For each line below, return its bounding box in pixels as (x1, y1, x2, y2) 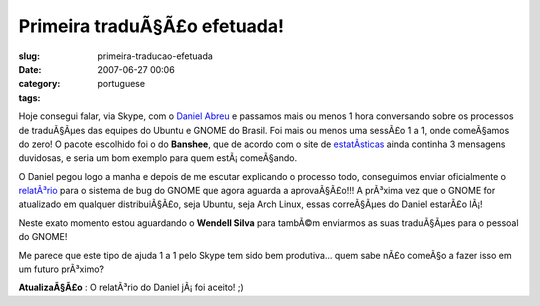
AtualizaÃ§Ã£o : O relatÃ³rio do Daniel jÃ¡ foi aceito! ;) (18, 281, 244, 294)
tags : (18, 91, 41, 104)
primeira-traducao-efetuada (97, 50, 214, 62)
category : (18, 78, 61, 90)
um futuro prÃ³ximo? (18, 263, 105, 275)
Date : (18, 63, 42, 75)
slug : (18, 50, 40, 62)
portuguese (97, 78, 145, 90)
